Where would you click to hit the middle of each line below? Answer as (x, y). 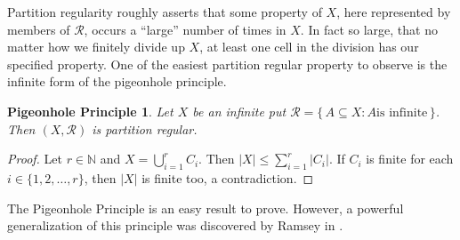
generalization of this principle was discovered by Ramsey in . (175, 225)
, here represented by (394, 12)
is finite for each (410, 159)
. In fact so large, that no (369, 29)
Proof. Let (35, 159)
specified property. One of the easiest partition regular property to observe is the (227, 64)
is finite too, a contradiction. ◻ (228, 177)
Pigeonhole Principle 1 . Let (90, 111)
